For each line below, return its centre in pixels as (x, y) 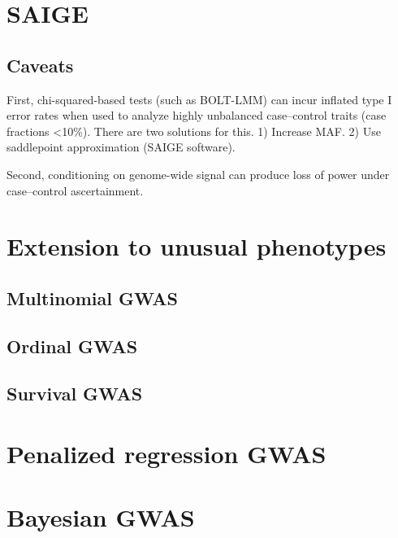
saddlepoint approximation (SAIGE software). (121, 147)
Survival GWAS (75, 394)
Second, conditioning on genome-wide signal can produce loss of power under (198, 174)
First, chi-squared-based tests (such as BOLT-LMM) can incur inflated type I (199, 99)
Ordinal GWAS (72, 346)
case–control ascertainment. (75, 190)
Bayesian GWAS (101, 517)
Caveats (40, 65)
